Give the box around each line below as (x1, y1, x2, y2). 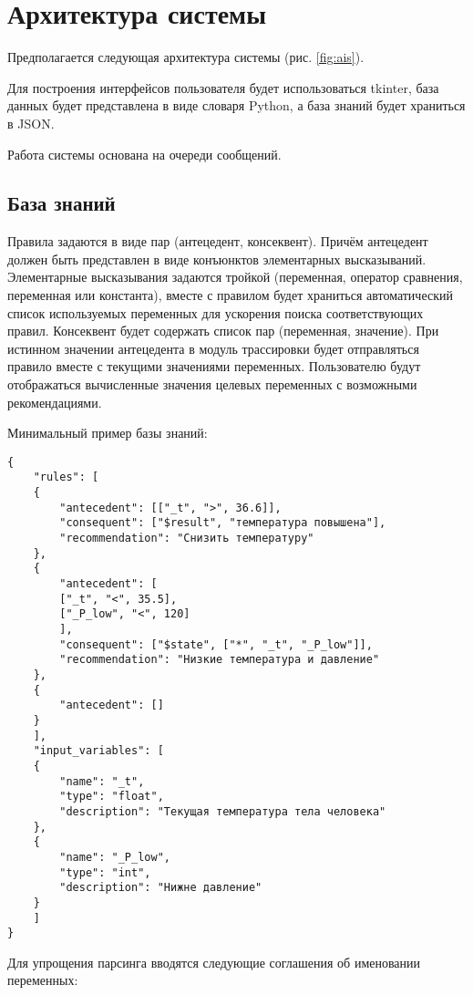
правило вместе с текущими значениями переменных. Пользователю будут (7, 357, 421, 376)
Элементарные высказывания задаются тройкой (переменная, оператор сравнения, (7, 267, 463, 286)
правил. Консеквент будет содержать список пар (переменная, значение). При (7, 321, 439, 340)
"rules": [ (33, 471, 99, 484)
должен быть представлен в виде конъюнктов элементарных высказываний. (7, 249, 427, 268)
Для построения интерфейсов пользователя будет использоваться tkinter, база (7, 78, 439, 97)
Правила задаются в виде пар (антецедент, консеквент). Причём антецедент (7, 232, 428, 251)
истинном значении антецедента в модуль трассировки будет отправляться (7, 338, 419, 358)
